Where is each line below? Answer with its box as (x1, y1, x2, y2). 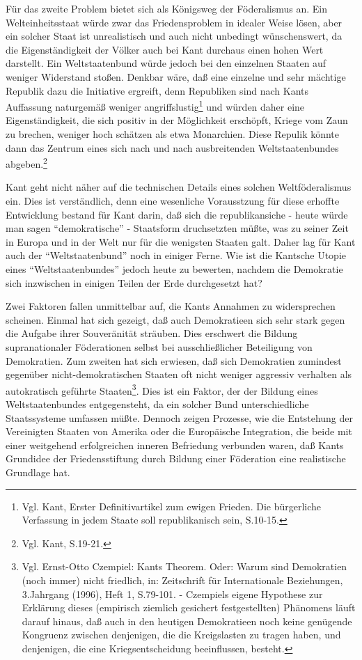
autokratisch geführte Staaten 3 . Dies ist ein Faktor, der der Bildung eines (6, 381, 318, 398)
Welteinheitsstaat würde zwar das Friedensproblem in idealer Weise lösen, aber (6, 15, 343, 29)
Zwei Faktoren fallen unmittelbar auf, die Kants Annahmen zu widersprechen (6, 299, 336, 313)
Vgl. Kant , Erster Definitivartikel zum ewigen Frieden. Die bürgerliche (22, 498, 322, 513)
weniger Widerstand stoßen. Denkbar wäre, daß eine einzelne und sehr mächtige (6, 69, 346, 84)
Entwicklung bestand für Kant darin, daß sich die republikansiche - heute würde (6, 207, 348, 221)
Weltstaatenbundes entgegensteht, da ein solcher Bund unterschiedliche (6, 397, 309, 411)
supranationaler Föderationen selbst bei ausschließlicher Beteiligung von (6, 339, 313, 354)
